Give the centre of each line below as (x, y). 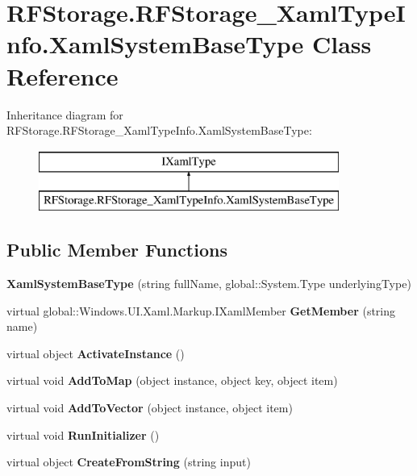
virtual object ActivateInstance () (96, 353)
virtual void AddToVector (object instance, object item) (150, 408)
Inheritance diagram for (65, 114)
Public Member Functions (117, 250)
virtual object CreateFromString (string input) (129, 462)
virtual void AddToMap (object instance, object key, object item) (172, 380)
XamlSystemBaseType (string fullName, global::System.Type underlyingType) (209, 284)
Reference (63, 75)
